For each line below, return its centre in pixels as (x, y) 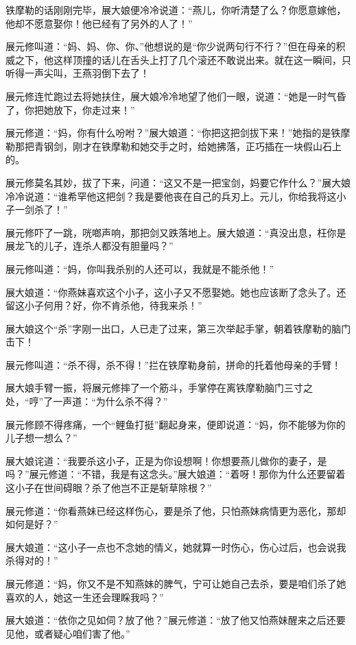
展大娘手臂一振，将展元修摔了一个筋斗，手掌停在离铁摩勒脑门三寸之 (159, 388)
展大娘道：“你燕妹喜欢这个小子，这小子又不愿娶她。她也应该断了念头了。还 (176, 292)
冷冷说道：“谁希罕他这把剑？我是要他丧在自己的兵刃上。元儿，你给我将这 (171, 196)
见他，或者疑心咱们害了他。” (68, 633)
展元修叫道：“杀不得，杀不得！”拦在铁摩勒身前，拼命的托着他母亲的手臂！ (174, 364)
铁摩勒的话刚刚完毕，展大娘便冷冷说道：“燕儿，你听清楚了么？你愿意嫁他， (176, 10)
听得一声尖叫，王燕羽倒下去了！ (78, 73)
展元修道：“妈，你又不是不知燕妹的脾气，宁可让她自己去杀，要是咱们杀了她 (176, 583)
